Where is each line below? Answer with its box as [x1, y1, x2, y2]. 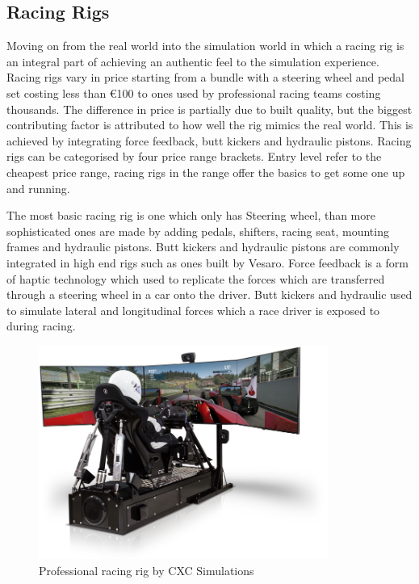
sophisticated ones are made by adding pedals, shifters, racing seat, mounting [6, 222, 389, 239]
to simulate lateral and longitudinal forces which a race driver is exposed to [6, 301, 380, 318]
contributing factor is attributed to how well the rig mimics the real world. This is [6, 116, 413, 133]
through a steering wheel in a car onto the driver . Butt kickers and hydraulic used [6, 286, 413, 303]
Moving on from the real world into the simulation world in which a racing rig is [6, 37, 404, 54]
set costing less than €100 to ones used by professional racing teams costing [6, 84, 381, 101]
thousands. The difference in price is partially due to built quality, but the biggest [6, 100, 413, 117]
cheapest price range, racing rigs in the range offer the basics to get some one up [6, 163, 405, 180]
